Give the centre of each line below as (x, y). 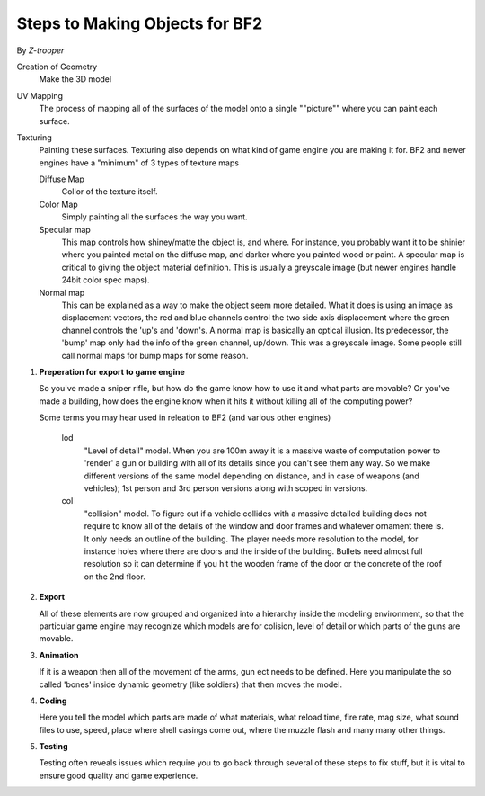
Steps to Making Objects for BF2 (140, 23)
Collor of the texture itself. (110, 192)
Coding (53, 701)
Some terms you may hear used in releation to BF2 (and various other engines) (185, 417)
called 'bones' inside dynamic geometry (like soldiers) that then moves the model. (191, 684)
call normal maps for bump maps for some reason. (155, 355)
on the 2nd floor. (115, 577)
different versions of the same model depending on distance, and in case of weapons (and (251, 476)
